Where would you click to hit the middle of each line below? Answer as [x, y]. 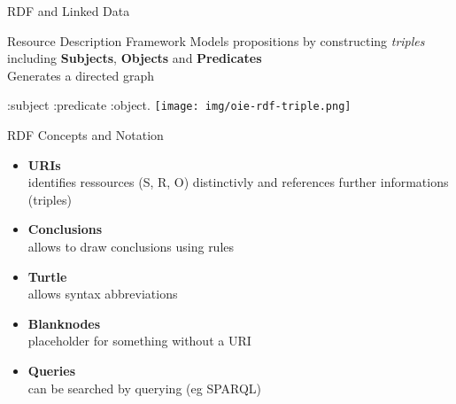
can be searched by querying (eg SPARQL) [145, 388]
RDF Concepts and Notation [85, 135]
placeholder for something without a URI [139, 341]
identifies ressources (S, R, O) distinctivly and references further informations [238, 182]
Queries [52, 370]
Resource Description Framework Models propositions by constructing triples [216, 40]
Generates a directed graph [81, 75]
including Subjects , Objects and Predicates [135, 58]
